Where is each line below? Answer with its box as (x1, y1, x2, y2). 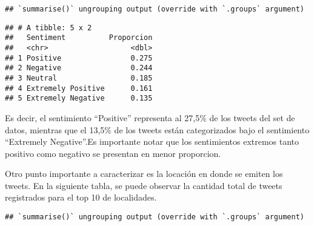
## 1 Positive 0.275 (5, 53, 153, 62)
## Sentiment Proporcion (5, 33, 153, 42)
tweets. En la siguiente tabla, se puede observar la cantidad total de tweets (5, 179, 282, 191)
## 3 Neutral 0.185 (5, 73, 153, 82)
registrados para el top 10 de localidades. (5, 191, 157, 204)
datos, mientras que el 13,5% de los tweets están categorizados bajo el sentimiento (5, 123, 310, 136)
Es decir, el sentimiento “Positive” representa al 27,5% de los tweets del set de (5, 111, 295, 124)
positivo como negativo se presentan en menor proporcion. (5, 147, 221, 159)
